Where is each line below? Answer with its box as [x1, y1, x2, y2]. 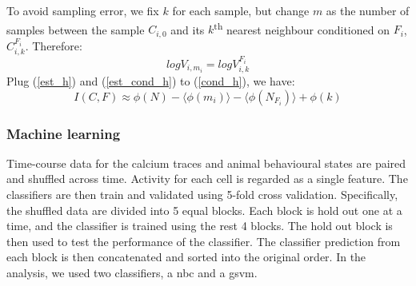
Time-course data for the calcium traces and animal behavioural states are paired [6, 154, 406, 171]
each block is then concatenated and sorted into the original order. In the [6, 248, 366, 265]
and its [170, 21, 205, 38]
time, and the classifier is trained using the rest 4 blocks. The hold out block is [6, 217, 393, 234]
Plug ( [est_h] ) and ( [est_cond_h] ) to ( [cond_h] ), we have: [6, 73, 295, 89]
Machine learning [6, 123, 121, 143]
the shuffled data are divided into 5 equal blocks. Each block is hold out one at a [6, 201, 402, 218]
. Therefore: [25, 37, 82, 54]
